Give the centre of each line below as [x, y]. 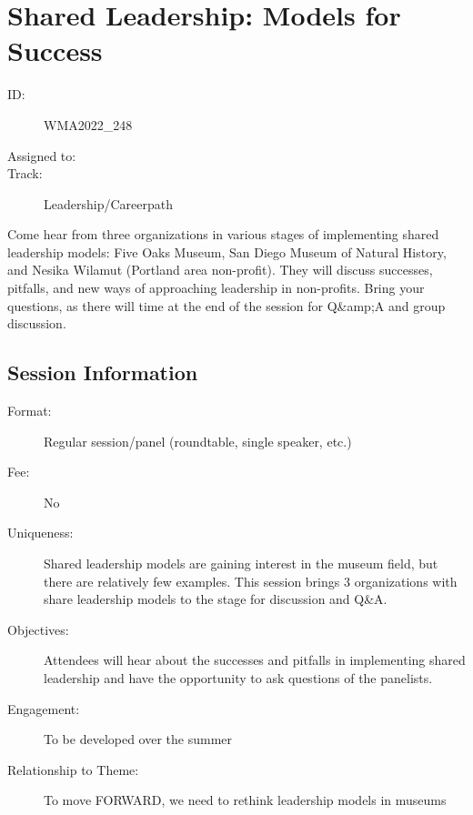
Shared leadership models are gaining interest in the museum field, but [241, 563]
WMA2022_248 [88, 124]
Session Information [103, 372]
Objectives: [38, 629]
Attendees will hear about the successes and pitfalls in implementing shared [255, 660]
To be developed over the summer [138, 739]
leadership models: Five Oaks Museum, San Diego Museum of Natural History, [227, 252]
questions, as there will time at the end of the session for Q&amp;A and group [226, 305]
